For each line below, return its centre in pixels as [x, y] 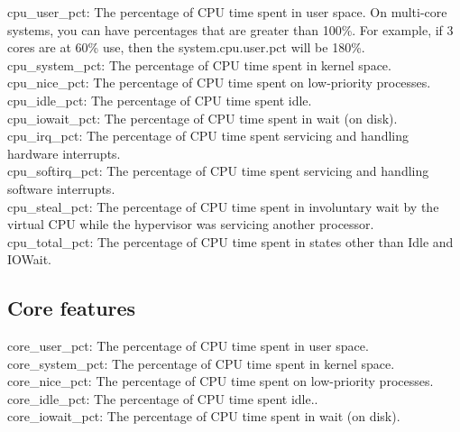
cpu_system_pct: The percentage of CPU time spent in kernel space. [199, 64]
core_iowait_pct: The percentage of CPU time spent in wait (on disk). [204, 416]
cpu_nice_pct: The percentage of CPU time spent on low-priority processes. [219, 83]
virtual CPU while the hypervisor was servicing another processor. [191, 224]
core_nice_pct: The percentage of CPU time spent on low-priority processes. [221, 381]
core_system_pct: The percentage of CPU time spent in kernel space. [201, 363]
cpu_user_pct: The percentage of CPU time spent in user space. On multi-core [227, 12]
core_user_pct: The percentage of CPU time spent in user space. [188, 346]
